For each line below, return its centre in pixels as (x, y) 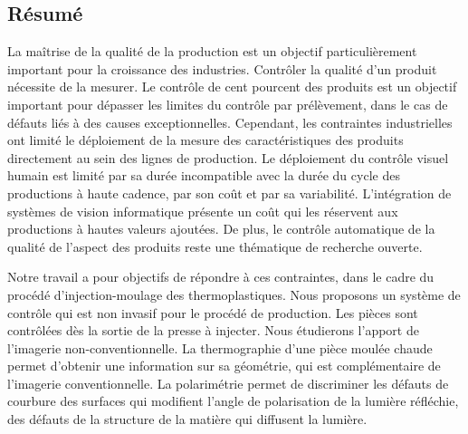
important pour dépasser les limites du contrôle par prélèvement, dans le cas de (228, 104)
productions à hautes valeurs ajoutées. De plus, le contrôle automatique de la (221, 229)
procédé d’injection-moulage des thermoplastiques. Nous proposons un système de (234, 294)
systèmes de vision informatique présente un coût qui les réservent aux (203, 211)
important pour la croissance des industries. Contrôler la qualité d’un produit (222, 68)
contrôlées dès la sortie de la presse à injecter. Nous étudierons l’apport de (213, 330)
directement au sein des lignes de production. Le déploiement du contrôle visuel (228, 157)
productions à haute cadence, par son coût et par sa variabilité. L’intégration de (229, 193)
